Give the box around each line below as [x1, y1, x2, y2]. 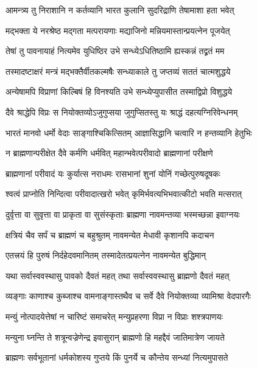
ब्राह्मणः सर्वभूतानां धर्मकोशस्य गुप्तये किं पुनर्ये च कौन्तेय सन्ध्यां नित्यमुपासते [5, 351, 228, 364]
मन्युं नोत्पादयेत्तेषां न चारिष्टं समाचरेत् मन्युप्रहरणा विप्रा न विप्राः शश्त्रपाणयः [5, 310, 223, 322]
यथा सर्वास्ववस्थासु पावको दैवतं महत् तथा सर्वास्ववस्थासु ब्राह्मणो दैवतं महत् [5, 269, 230, 282]
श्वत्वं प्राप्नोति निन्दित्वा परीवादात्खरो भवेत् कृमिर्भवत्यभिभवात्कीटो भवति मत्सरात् [5, 187, 242, 200]
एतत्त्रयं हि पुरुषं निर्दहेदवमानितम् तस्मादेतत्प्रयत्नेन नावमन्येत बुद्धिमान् [5, 249, 206, 262]
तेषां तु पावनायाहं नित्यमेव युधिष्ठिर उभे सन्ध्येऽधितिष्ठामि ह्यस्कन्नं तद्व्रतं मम [5, 44, 225, 57]
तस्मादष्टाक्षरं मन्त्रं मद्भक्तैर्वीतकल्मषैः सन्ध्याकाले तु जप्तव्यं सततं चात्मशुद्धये [5, 64, 231, 77]
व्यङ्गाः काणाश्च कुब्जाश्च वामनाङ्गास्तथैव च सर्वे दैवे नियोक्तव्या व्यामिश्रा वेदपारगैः [5, 290, 251, 302]
